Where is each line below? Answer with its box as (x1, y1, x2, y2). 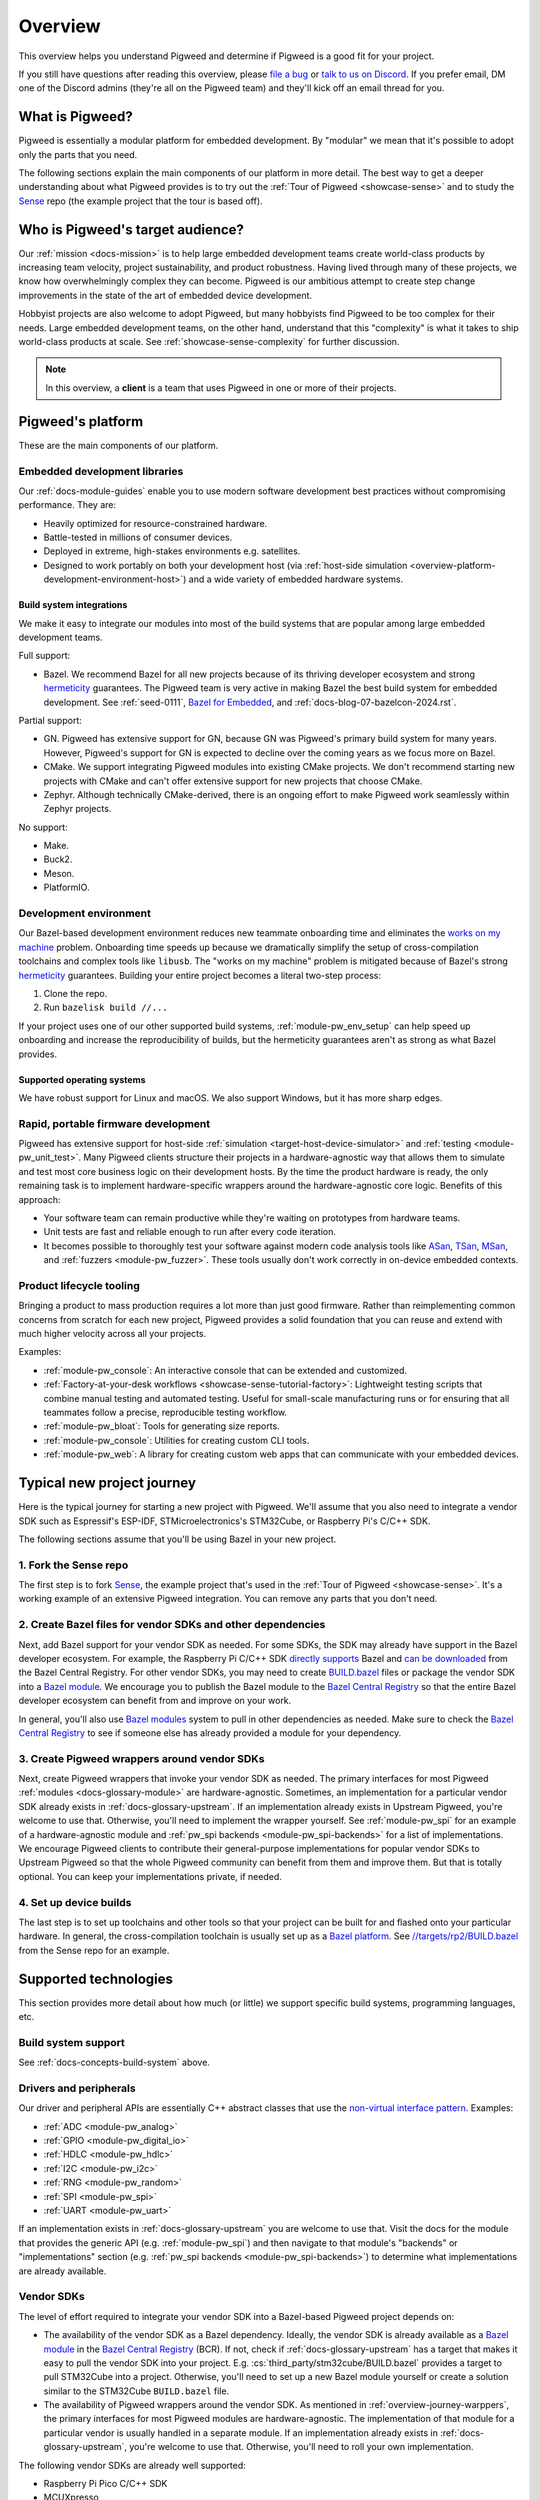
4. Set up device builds (18, 1895, 132, 1909)
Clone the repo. (43, 987, 108, 999)
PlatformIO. (43, 881, 90, 894)
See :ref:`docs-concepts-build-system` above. (18, 2056, 210, 2069)
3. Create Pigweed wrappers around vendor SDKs (18, 1751, 265, 1765)
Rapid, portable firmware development (18, 1116, 211, 1130)
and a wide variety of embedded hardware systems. (188, 573, 404, 585)
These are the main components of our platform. (18, 439, 219, 451)
